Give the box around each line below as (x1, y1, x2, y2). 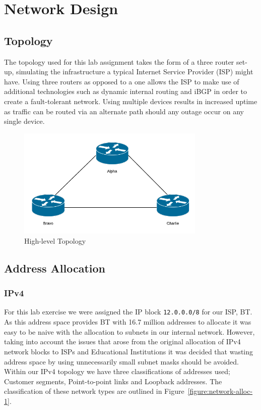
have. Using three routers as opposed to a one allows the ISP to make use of (4, 76, 239, 86)
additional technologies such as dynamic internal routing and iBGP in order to (4, 86, 247, 97)
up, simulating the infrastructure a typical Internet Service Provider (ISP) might (4, 66, 253, 77)
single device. (4, 116, 45, 126)
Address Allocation (4, 260, 105, 276)
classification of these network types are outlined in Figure (4, 386, 184, 396)
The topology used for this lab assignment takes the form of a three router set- (4, 56, 247, 67)
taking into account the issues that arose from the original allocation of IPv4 (4, 336, 241, 347)
